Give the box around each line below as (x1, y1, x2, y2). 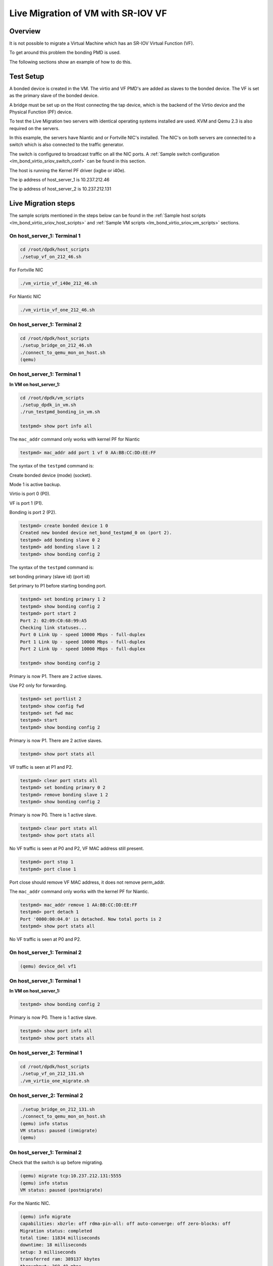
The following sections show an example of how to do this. (9, 59, 132, 65)
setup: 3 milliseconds (20, 1249, 76, 1255)
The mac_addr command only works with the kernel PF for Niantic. (9, 889, 149, 895)
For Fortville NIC (9, 266, 43, 273)
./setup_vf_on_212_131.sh (20, 1071, 84, 1077)
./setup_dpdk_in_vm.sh (20, 402, 76, 408)
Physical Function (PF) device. (9, 109, 73, 115)
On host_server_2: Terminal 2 (9, 1092, 83, 1099)
